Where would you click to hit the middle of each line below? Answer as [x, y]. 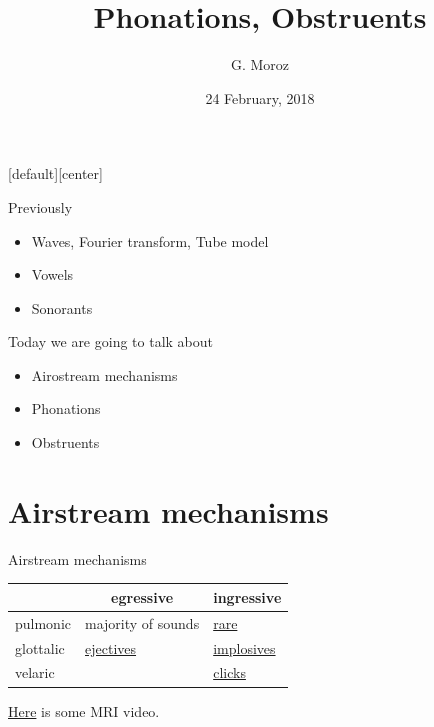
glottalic [40, 647]
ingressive [247, 596]
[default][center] [55, 173]
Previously [40, 206]
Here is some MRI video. [84, 710]
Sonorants [62, 307]
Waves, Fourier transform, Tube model [150, 240]
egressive [142, 596]
